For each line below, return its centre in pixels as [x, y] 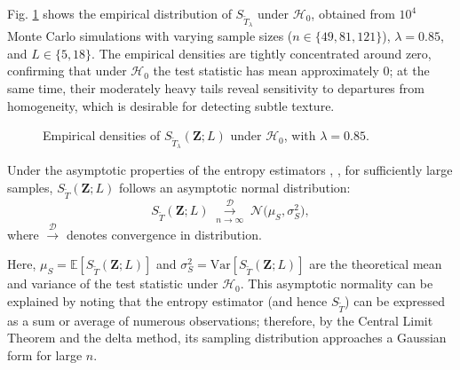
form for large [45, 354]
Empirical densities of [102, 135]
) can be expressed [395, 300]
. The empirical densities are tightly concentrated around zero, [262, 53]
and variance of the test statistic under [113, 283]
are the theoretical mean [376, 264]
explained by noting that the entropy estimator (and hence [167, 300]
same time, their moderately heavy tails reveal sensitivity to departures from [216, 87]
